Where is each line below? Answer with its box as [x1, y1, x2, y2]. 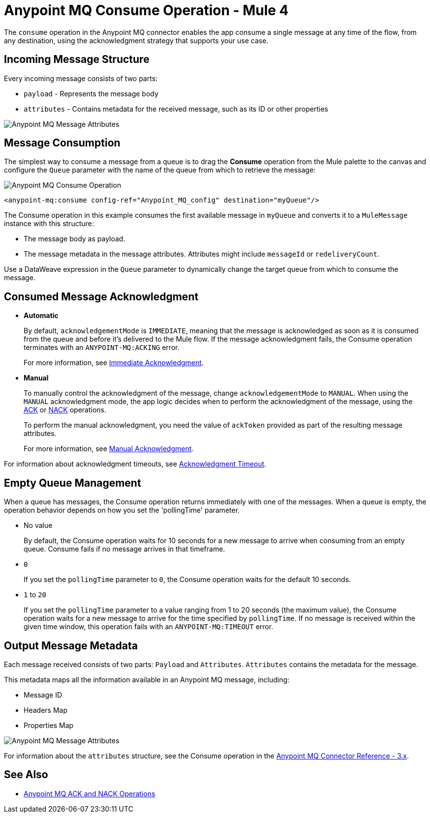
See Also [4, 768, 48, 781]
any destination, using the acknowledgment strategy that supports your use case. [4, 36, 269, 45]
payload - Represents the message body [24, 89, 158, 98]
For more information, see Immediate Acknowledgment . [24, 358, 204, 367]
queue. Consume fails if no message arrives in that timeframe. [24, 545, 225, 554]
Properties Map [24, 721, 74, 729]
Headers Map [24, 705, 67, 714]
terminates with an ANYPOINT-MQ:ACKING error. [24, 343, 180, 352]
